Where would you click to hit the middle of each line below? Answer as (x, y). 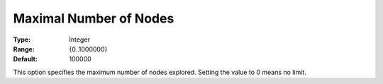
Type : (22, 40)
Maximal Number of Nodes (94, 18)
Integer (79, 40)
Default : (26, 59)
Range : (24, 49)
